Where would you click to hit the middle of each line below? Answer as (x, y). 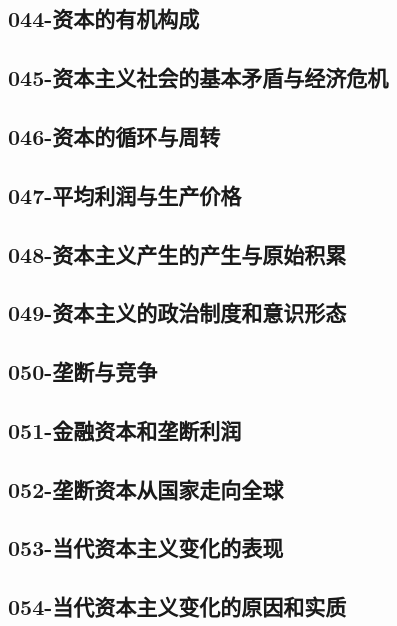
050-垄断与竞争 (83, 371)
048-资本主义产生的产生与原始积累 (177, 253)
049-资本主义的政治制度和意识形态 (177, 312)
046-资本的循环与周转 (114, 135)
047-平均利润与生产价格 (125, 194)
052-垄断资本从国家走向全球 (146, 488)
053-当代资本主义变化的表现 (146, 547)
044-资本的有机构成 (104, 18)
